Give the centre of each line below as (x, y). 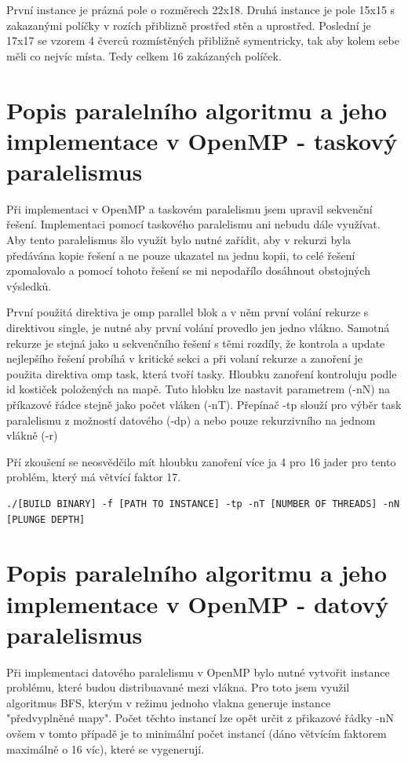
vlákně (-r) (32, 435)
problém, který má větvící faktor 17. (94, 477)
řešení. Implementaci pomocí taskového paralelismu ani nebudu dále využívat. (193, 224)
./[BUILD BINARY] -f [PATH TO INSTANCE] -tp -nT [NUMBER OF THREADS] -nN (203, 504)
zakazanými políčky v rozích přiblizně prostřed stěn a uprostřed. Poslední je (189, 25)
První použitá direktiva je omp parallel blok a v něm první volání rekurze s (188, 312)
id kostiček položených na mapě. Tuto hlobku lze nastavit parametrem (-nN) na (199, 389)
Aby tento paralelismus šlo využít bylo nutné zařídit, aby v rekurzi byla (179, 240)
